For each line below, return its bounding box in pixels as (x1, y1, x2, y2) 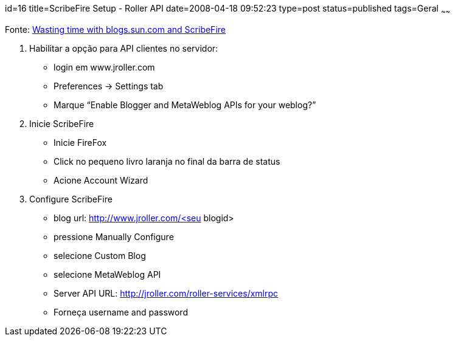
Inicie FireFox (54, 137, 107, 148)
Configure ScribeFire (29, 193, 113, 204)
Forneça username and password (54, 306, 188, 317)
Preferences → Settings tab (54, 80, 164, 91)
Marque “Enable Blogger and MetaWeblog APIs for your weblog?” (54, 99, 316, 110)
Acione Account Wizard (54, 174, 148, 185)
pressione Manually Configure (54, 231, 174, 242)
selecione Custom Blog (54, 250, 146, 261)
